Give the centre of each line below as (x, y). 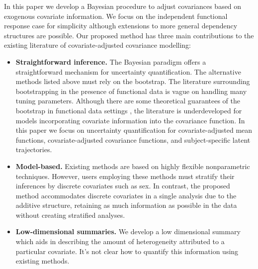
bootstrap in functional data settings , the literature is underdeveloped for (129, 110)
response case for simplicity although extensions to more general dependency (121, 26)
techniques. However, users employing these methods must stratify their (125, 176)
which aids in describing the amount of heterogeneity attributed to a (120, 241)
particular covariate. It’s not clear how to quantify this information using (127, 251)
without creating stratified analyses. (70, 215)
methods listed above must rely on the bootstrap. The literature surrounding (133, 81)
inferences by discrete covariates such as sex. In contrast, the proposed (123, 186)
